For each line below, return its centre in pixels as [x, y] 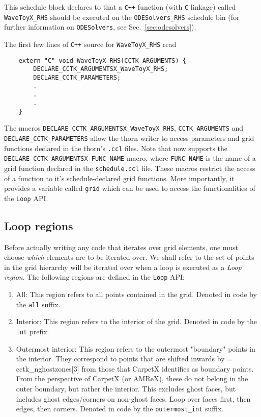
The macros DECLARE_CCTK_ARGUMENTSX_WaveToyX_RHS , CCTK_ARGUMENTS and [124, 128]
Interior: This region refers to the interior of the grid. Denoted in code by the [136, 321]
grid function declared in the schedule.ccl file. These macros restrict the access [130, 168]
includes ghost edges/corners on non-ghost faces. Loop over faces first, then [133, 398]
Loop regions [39, 225]
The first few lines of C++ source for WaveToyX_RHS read [90, 44]
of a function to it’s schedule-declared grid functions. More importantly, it [119, 178]
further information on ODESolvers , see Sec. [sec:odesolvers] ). [100, 27]
